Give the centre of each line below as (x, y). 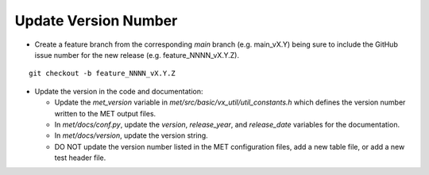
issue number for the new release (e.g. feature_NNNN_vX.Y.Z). (137, 55)
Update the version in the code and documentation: (119, 91)
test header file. (80, 158)
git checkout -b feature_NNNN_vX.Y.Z (102, 74)
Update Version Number (96, 21)
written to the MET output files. (105, 113)
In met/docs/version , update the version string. (131, 135)
